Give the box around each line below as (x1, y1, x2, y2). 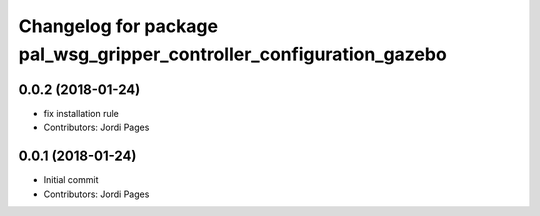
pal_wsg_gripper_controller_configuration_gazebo (18, 43, 447, 65)
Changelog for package (18, 15, 219, 37)
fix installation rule (43, 107, 120, 119)
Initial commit (43, 174, 99, 186)
